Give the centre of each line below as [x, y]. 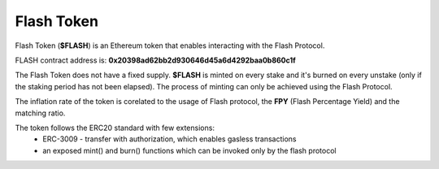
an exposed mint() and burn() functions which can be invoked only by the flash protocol [189, 150]
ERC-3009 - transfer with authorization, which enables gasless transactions [170, 139]
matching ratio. [40, 113]
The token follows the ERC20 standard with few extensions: [115, 128]
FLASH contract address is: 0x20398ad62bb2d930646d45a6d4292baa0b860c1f [155, 60]
